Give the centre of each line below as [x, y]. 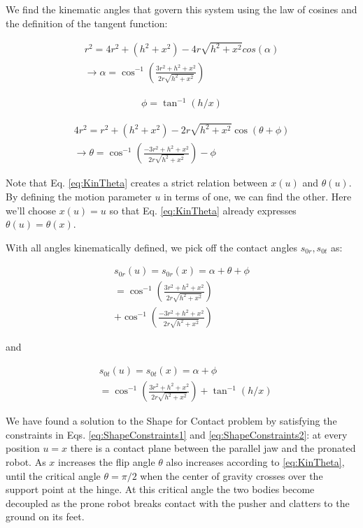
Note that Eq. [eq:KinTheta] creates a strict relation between [137, 183]
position [23, 448]
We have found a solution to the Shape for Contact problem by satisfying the [171, 421]
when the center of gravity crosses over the [232, 475]
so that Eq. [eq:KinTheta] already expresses [203, 210]
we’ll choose [31, 210]
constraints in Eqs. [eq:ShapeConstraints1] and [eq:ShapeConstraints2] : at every [177, 434]
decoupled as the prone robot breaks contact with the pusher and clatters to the [178, 503]
